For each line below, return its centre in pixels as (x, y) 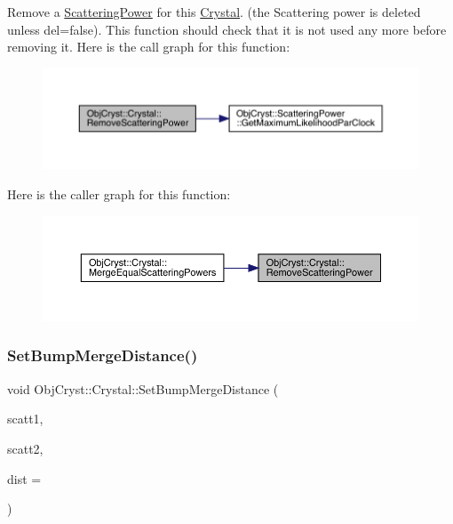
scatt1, (25, 419)
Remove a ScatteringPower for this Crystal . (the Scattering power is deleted (214, 12)
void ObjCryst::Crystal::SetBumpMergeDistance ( (143, 388)
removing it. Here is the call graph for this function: (149, 47)
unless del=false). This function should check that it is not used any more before (227, 29)
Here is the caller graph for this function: (119, 193)
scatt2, (25, 448)
